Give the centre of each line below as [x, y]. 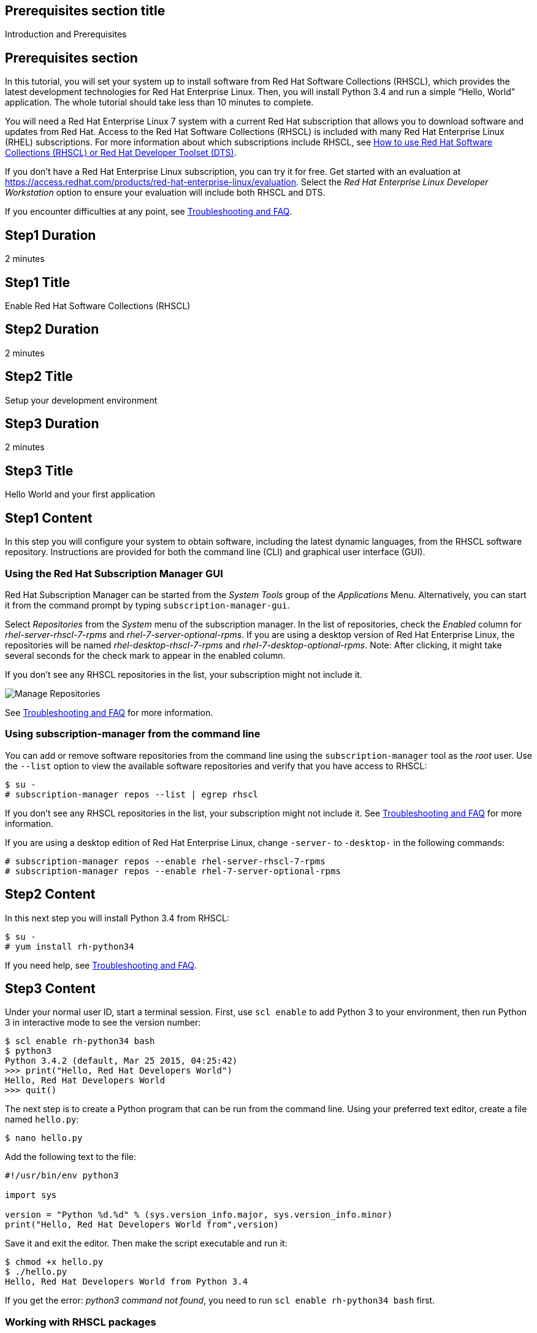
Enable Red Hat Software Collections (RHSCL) [98, 305]
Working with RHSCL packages [81, 1322]
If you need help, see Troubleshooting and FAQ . [101, 965]
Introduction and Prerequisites [66, 34]
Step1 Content [49, 518]
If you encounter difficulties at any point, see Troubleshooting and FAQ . [148, 212]
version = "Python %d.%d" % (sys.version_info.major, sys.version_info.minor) [199, 1215]
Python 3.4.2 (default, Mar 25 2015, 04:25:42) [121, 1061]
